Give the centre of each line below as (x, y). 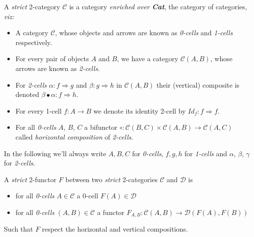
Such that (19, 229)
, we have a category (148, 59)
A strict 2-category (32, 6)
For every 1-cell (38, 110)
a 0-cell (88, 196)
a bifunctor (101, 127)
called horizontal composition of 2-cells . (74, 136)
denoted (27, 94)
